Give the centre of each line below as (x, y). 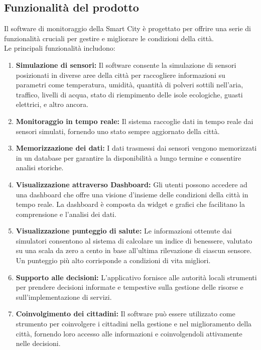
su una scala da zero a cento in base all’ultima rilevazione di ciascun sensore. (134, 250)
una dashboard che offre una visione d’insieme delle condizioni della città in (132, 194)
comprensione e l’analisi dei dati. (66, 214)
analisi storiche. (40, 167)
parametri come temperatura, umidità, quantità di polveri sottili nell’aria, (129, 85)
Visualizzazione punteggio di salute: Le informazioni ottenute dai (124, 231)
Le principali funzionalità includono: (60, 48)
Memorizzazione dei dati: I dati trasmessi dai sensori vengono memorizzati (136, 148)
